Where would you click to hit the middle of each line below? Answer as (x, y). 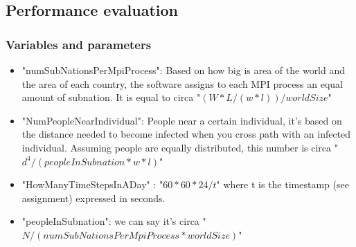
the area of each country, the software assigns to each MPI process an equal (182, 83)
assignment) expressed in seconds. (94, 198)
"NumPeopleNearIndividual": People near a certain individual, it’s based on (182, 120)
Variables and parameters (79, 44)
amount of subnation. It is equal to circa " (111, 97)
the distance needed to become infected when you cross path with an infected (186, 134)
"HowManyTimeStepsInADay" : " (92, 184)
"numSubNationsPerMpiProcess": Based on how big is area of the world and (184, 70)
